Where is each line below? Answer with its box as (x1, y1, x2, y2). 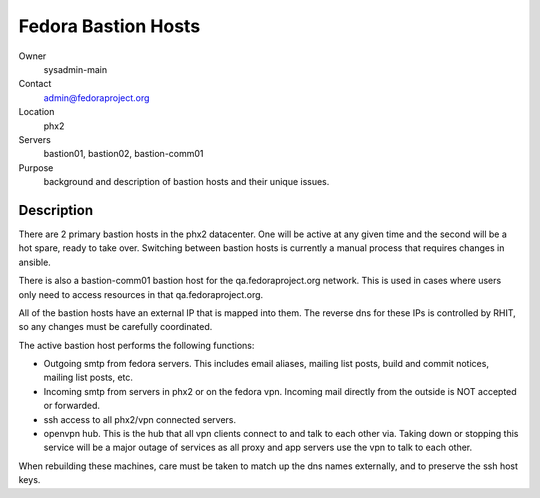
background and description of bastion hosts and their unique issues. (43, 176, 330, 188)
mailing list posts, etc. (43, 371, 134, 384)
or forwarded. (43, 400, 100, 412)
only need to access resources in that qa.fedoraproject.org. (18, 288, 264, 300)
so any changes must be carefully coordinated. (18, 321, 213, 333)
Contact (18, 78, 52, 90)
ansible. (18, 256, 52, 268)
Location (18, 106, 55, 118)
